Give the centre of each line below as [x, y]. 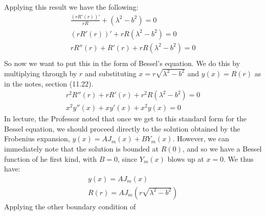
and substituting [111, 73]
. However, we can [201, 138]
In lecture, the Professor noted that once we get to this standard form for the [125, 119]
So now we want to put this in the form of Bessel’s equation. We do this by [122, 63]
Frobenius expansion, [37, 138]
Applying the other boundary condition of [70, 206]
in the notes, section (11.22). [49, 83]
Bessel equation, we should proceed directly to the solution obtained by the [122, 128]
